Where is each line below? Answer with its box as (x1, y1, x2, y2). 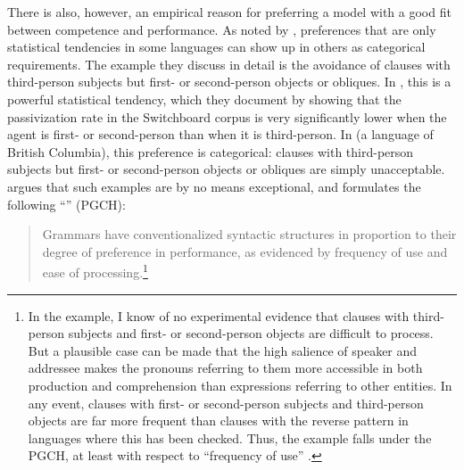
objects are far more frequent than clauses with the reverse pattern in (28, 411, 409, 430)
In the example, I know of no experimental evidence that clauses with (28, 306, 410, 325)
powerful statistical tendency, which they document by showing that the (7, 89, 402, 108)
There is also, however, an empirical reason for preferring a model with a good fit (7, 3, 452, 21)
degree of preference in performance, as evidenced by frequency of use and (42, 242, 448, 260)
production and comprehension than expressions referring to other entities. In (28, 375, 452, 394)
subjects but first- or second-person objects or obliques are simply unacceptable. (7, 160, 445, 178)
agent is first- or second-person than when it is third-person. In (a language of (7, 125, 434, 144)
